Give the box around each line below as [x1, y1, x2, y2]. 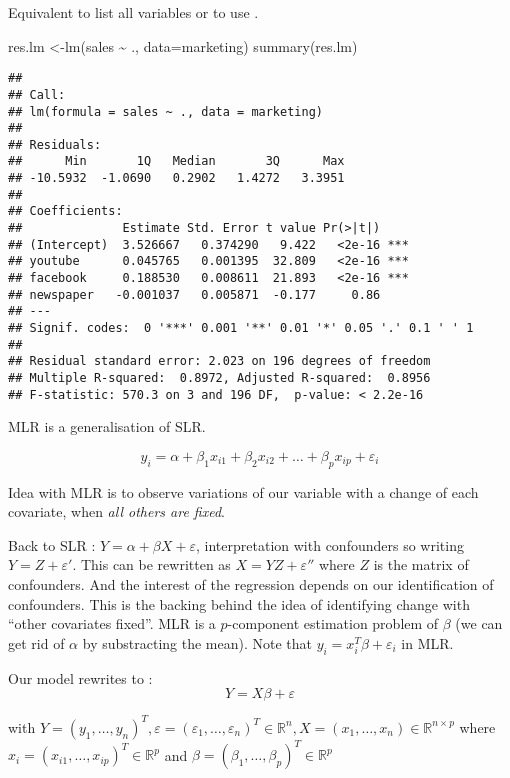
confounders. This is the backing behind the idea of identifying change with [8, 593, 470, 614]
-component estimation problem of [227, 613, 439, 634]
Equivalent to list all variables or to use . [8, 2, 259, 22]
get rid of [8, 632, 65, 653]
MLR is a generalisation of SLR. [8, 416, 206, 437]
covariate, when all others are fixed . [8, 501, 225, 522]
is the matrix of [373, 554, 469, 575]
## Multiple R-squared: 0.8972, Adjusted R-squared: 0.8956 [8, 371, 431, 385]
